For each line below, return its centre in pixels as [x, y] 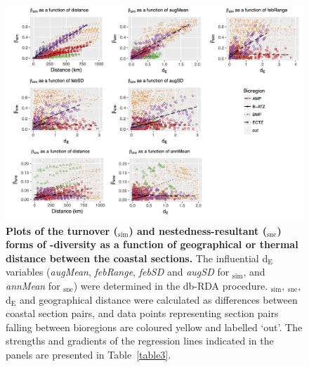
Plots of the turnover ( [62, 230]
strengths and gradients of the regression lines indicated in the [140, 341]
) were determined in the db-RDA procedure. [171, 285]
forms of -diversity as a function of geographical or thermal [152, 244]
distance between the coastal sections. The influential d [137, 258]
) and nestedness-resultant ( [198, 230]
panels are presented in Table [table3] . [88, 354]
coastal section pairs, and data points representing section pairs [142, 313]
